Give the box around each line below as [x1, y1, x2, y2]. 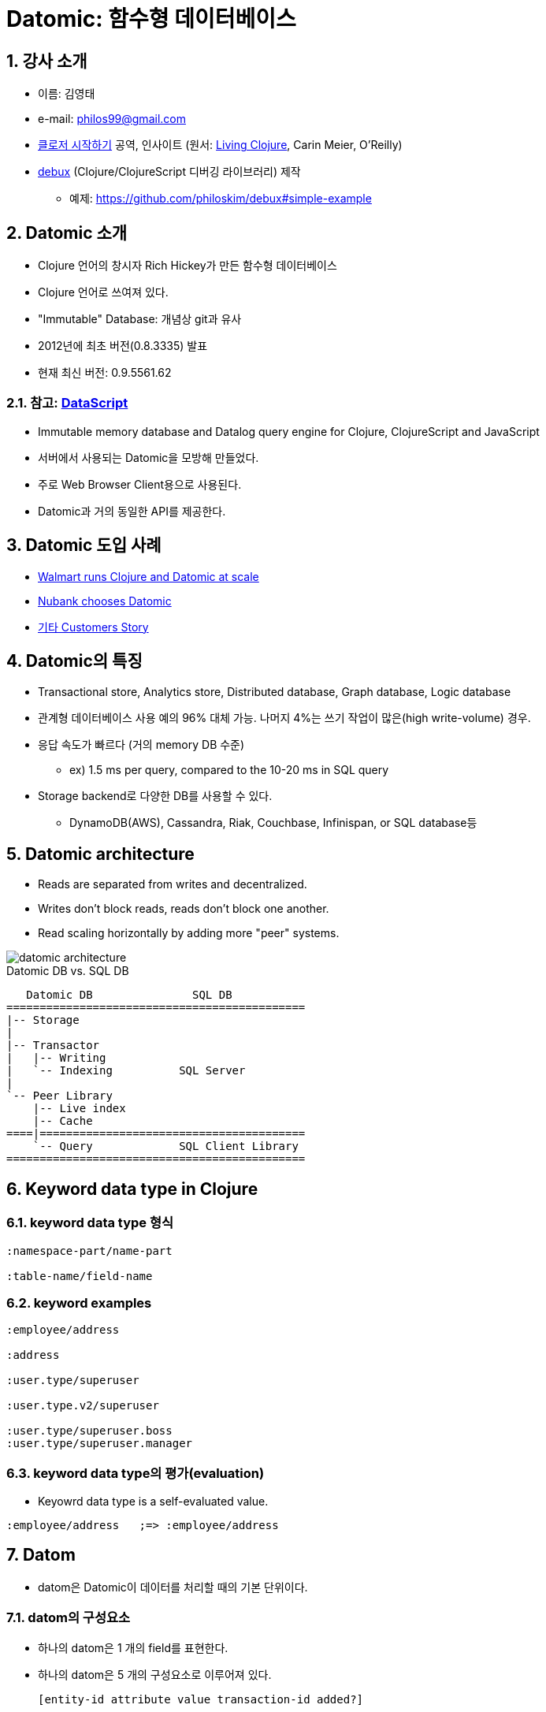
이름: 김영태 [38, 87, 95, 101]
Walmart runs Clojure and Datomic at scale [38, 569, 259, 583]
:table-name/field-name [6, 1269, 153, 1282]
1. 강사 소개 [6, 50, 87, 71]
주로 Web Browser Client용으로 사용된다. [38, 477, 242, 491]
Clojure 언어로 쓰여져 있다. [38, 285, 169, 300]
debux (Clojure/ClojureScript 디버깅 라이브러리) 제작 [38, 165, 301, 179]
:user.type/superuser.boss [6, 1424, 173, 1438]
